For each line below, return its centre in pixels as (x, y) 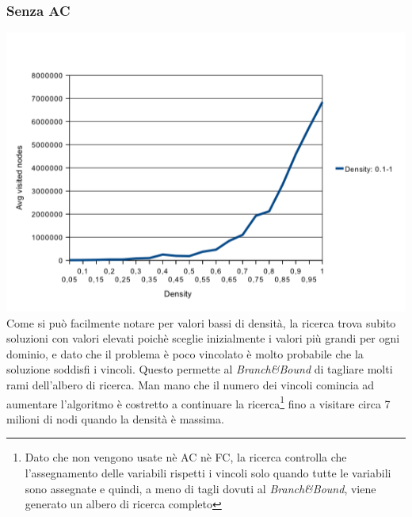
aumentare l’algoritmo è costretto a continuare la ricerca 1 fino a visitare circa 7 (198, 402)
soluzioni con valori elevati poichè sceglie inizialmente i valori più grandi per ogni (203, 338)
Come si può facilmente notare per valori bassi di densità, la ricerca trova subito (201, 322)
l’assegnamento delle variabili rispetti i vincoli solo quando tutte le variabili (208, 473)
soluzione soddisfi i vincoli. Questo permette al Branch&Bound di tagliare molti (200, 369)
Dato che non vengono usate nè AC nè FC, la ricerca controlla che (186, 457)
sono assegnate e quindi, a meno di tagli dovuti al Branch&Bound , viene (200, 488)
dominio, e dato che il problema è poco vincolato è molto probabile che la (185, 353)
